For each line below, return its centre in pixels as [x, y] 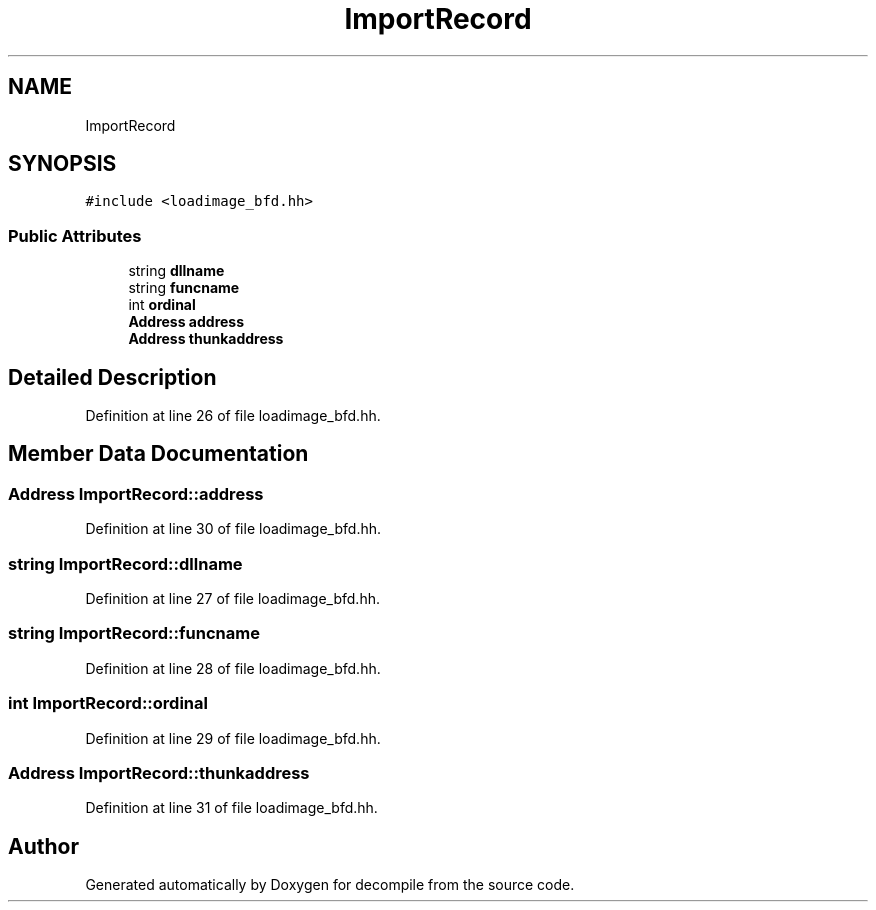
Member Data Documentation [158, 454]
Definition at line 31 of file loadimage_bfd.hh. [231, 808]
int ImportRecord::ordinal [108, 703]
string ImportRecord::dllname [125, 563]
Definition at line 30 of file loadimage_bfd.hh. [233, 529]
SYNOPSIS [62, 164]
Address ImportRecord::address [136, 493]
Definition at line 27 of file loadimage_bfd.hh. [232, 598]
